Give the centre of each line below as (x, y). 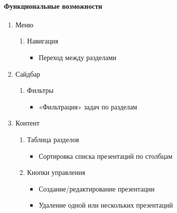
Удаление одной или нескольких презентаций (106, 205)
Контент (27, 123)
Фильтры (40, 90)
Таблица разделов (53, 139)
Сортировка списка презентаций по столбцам (106, 156)
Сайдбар (28, 74)
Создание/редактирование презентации (97, 188)
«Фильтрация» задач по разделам (88, 106)
